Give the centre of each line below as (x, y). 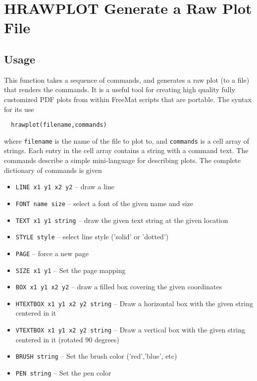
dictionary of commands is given (53, 170)
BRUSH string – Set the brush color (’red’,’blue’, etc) (96, 356)
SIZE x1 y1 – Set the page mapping (71, 270)
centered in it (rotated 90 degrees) (67, 339)
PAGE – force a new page (52, 253)
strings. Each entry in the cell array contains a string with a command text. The (126, 150)
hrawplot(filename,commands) (59, 125)
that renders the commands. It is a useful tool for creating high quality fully (120, 89)
